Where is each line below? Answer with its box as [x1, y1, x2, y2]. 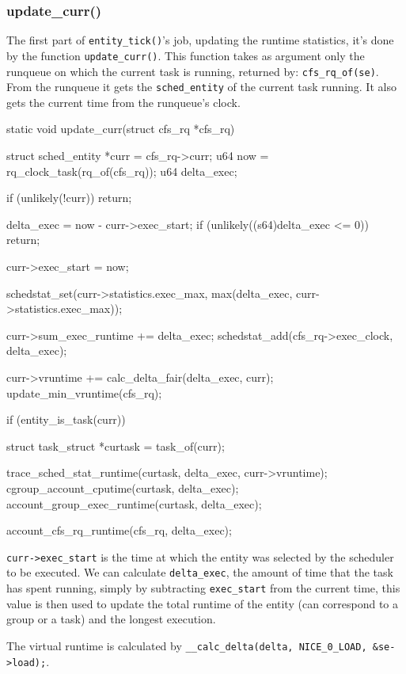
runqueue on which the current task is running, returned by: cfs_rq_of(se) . [6, 63, 379, 79]
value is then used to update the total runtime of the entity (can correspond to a [6, 595, 399, 611]
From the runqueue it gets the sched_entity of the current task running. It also [6, 78, 397, 95]
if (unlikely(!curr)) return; [6, 189, 132, 206]
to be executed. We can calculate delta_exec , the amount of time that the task [6, 564, 393, 581]
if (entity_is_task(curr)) [6, 411, 126, 428]
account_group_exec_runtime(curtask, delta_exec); [6, 495, 262, 512]
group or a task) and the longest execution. [6, 611, 216, 627]
